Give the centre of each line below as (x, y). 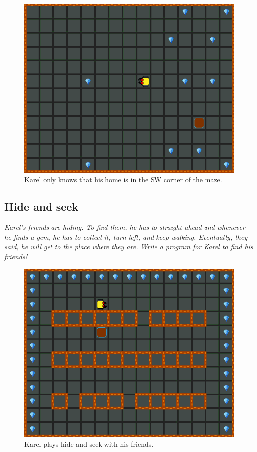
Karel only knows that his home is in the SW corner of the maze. (123, 180)
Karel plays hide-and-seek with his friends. (89, 443)
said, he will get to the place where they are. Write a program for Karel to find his (129, 247)
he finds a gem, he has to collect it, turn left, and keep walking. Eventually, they (126, 237)
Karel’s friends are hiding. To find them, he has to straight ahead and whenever (125, 227)
